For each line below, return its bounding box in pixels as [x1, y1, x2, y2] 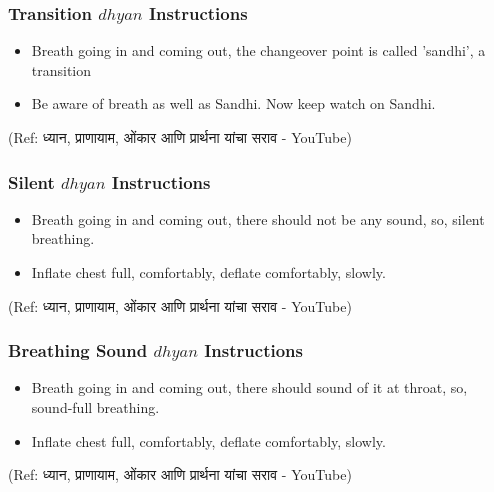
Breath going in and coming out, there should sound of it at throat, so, [31, 377, 468, 398]
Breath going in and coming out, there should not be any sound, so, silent [31, 208, 485, 229]
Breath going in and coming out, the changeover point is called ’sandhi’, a [31, 40, 486, 61]
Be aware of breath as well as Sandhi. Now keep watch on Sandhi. [31, 93, 436, 114]
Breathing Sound [8, 338, 148, 363]
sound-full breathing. [31, 397, 160, 417]
